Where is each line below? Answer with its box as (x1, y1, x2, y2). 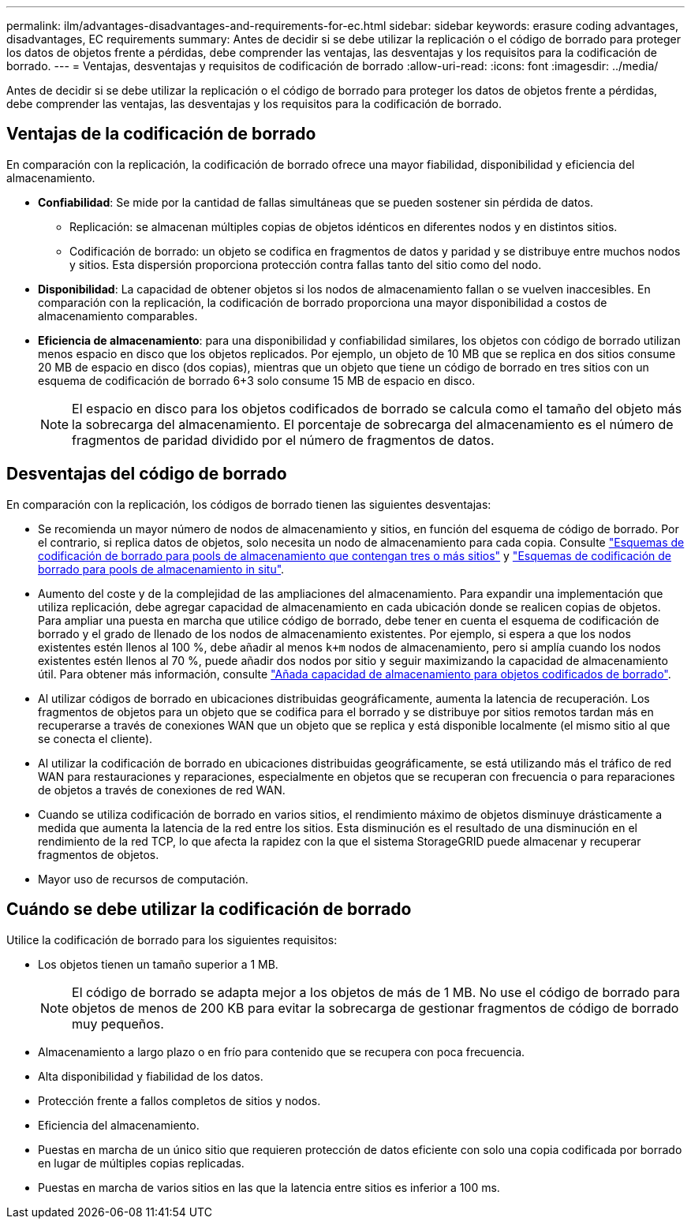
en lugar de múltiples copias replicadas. (38, 1156, 245, 1170)
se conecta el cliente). (38, 731, 153, 745)
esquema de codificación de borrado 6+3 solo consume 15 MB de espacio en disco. (38, 373, 476, 387)
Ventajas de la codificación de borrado (6, 124, 316, 144)
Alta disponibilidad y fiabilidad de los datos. (38, 1069, 263, 1083)
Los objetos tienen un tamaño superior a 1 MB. (38, 957, 278, 971)
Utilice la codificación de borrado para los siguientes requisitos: (6, 932, 338, 947)
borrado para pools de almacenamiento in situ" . (38, 562, 285, 576)
